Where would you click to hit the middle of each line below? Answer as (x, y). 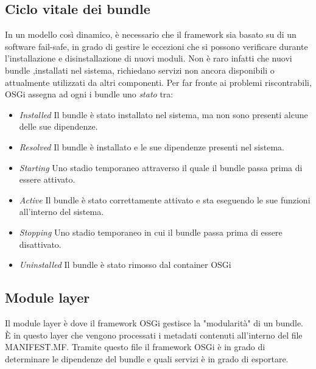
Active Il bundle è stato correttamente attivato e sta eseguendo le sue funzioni (165, 199)
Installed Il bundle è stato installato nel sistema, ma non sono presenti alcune (163, 114)
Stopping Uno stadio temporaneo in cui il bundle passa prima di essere (151, 232)
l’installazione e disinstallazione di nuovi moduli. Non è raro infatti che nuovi (149, 58)
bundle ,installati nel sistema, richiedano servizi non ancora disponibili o (140, 70)
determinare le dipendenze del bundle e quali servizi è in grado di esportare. (147, 358)
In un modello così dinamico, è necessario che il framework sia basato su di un (151, 34)
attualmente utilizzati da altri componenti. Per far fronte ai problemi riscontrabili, (158, 82)
